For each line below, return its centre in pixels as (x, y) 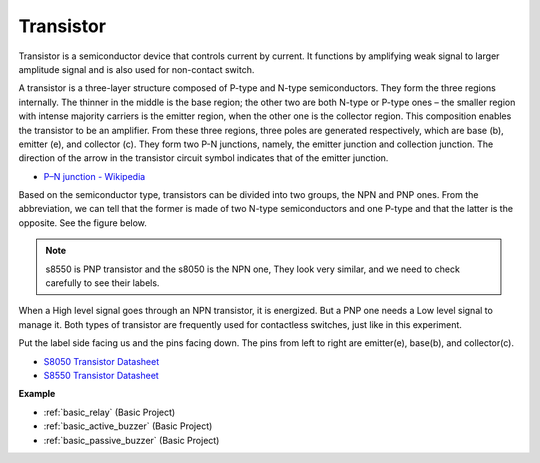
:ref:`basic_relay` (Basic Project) (109, 412)
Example (37, 394)
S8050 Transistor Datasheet (101, 361)
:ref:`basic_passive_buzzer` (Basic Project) (131, 440)
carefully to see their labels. (102, 283)
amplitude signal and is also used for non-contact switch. (136, 69)
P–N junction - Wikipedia (94, 176)
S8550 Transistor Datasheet (101, 375)
